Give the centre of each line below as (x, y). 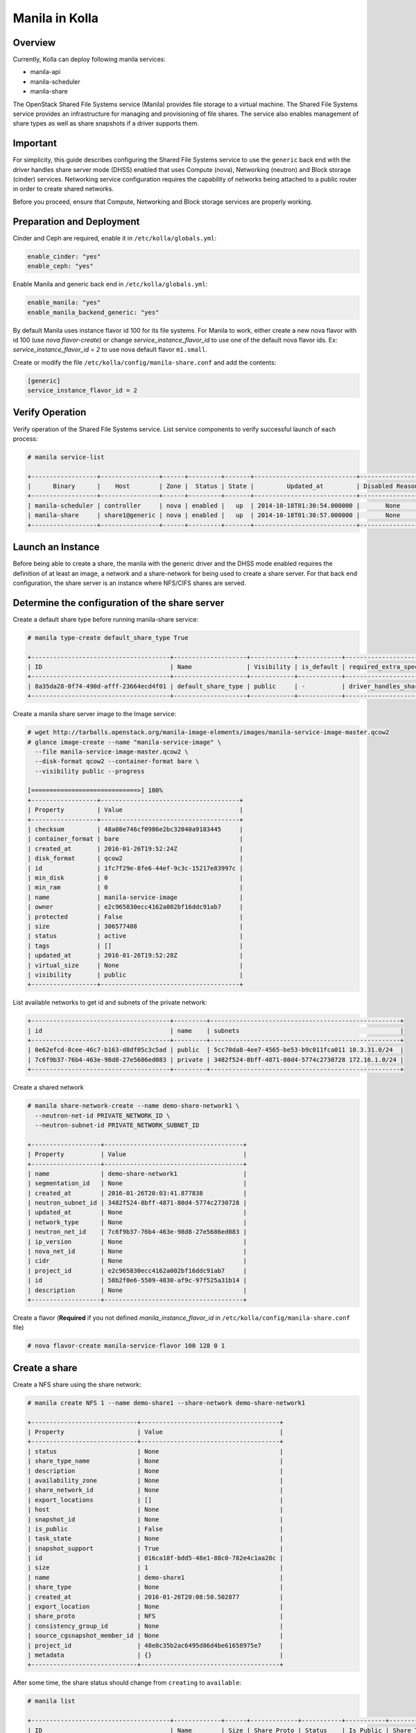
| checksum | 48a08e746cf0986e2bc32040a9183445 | (135, 829)
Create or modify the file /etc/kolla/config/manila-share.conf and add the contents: (145, 362)
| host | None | (155, 1510)
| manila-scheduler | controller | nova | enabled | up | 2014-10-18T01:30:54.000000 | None (214, 505)
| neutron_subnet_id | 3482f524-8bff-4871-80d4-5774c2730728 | (137, 1203)
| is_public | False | (155, 1529)
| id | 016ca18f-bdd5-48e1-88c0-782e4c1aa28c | (155, 1558)
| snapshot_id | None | (155, 1519)
